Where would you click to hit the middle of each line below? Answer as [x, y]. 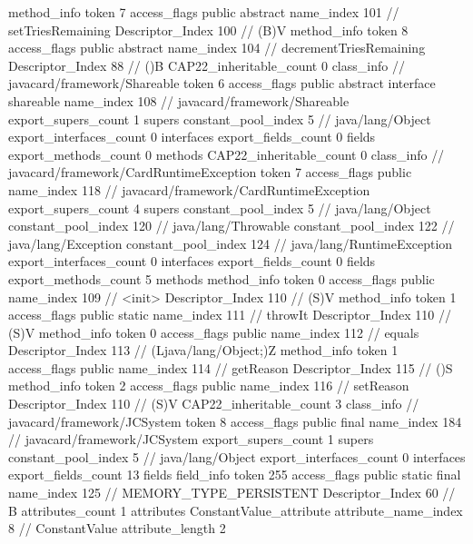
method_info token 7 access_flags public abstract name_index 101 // [204, 12]
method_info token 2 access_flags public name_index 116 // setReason [209, 386]
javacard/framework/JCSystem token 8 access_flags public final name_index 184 [235, 421]
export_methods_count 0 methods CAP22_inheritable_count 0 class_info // [227, 154]
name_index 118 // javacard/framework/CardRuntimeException [189, 189]
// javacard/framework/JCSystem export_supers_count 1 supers [191, 439]
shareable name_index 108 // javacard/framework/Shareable [179, 100]
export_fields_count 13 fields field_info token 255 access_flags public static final [235, 475]
